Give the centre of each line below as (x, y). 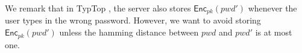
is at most (274, 32)
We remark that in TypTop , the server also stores (98, 8)
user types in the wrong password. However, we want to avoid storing (133, 20)
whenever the (272, 8)
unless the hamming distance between (129, 32)
